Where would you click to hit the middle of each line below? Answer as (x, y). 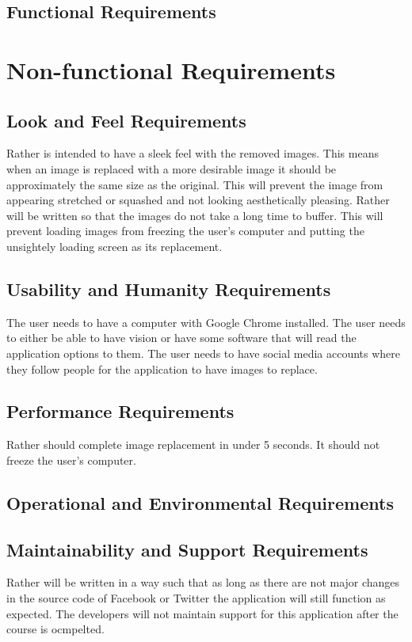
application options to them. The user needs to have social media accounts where (204, 353)
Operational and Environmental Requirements (200, 502)
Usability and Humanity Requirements (169, 289)
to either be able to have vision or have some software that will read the (181, 338)
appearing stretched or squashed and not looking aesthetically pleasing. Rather (198, 200)
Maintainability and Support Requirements (187, 549)
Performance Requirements (120, 411)
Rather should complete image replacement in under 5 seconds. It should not (193, 444)
